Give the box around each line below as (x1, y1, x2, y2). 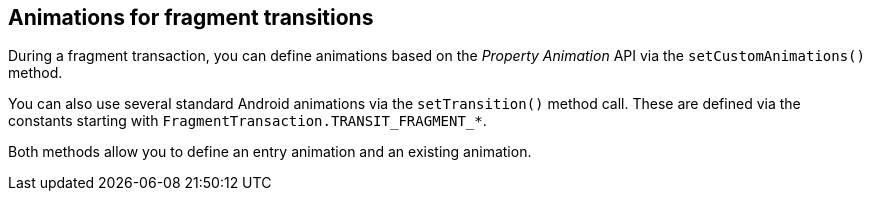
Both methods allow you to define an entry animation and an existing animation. (8, 143, 532, 161)
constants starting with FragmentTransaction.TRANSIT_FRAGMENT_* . (8, 112, 487, 130)
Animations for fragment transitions (8, 5, 374, 30)
